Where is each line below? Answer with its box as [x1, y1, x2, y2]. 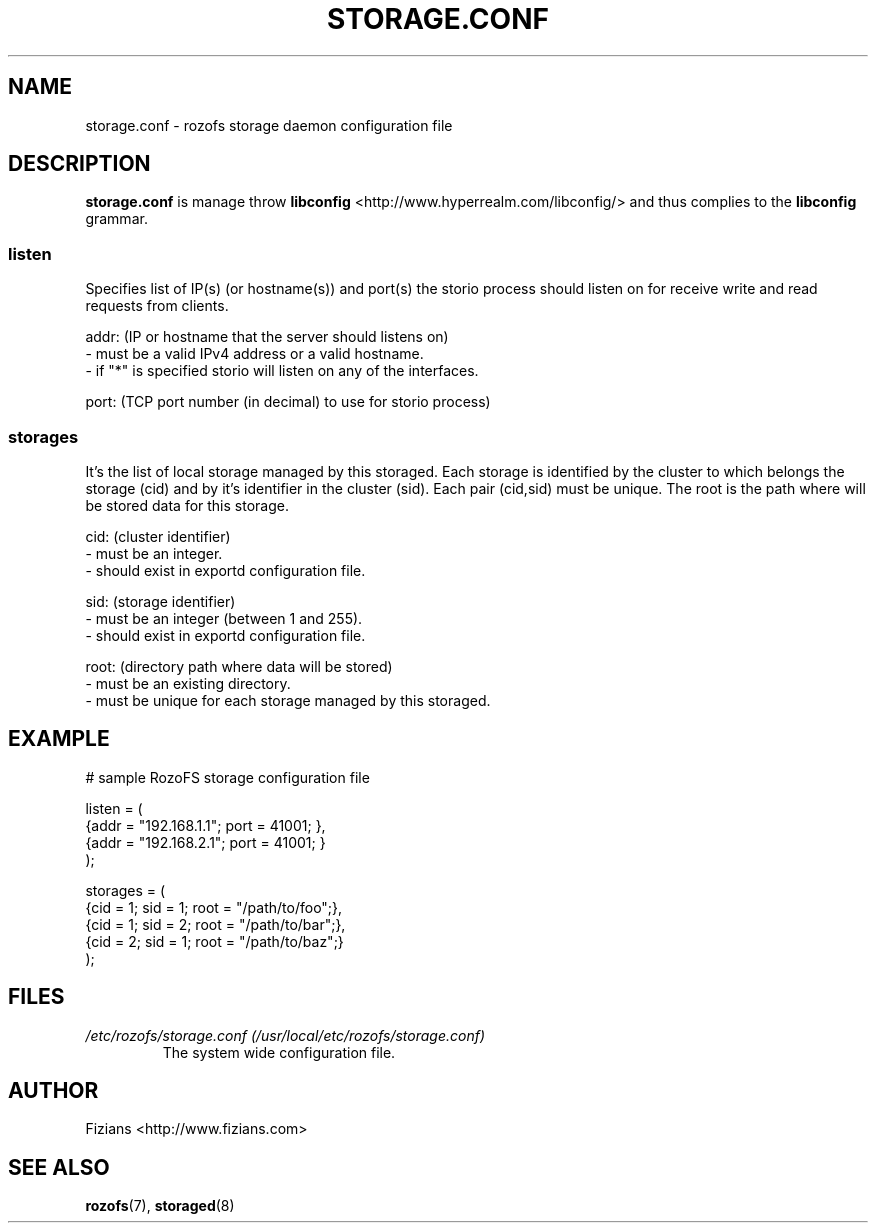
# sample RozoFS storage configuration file [85, 768, 370, 786]
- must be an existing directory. [85, 674, 291, 692]
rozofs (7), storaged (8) [85, 1197, 235, 1215]
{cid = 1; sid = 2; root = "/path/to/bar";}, [85, 915, 346, 933]
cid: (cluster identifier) [85, 527, 231, 545]
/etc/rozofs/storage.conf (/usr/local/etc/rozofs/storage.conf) [85, 1026, 486, 1044]
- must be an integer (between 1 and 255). [85, 609, 363, 627]
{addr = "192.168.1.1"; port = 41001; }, [85, 816, 326, 834]
